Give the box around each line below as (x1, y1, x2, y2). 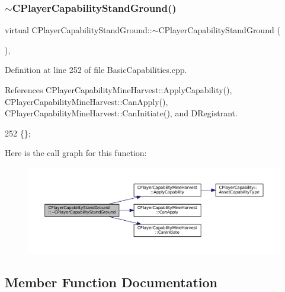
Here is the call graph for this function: (5, 147, 147, 159)
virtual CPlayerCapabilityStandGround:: (5, 24, 152, 36)
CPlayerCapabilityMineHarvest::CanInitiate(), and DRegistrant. (5, 107, 238, 119)
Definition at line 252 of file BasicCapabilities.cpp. (5, 64, 187, 76)
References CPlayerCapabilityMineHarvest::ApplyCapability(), (5, 84, 232, 96)
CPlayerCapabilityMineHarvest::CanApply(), (5, 95, 168, 107)
